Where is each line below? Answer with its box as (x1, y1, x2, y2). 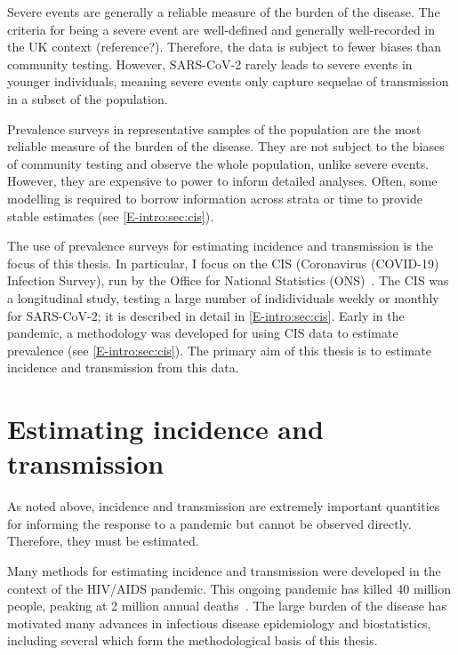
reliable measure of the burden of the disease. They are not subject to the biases (7, 137, 445, 156)
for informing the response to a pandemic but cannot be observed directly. (7, 514, 412, 532)
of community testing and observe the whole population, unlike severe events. (7, 154, 430, 172)
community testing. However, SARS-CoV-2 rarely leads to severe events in (7, 54, 413, 73)
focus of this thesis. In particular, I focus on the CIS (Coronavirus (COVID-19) (7, 253, 439, 272)
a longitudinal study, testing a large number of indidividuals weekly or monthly (7, 288, 439, 307)
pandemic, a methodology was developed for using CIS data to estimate (7, 324, 398, 342)
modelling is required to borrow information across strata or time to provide (7, 188, 422, 207)
